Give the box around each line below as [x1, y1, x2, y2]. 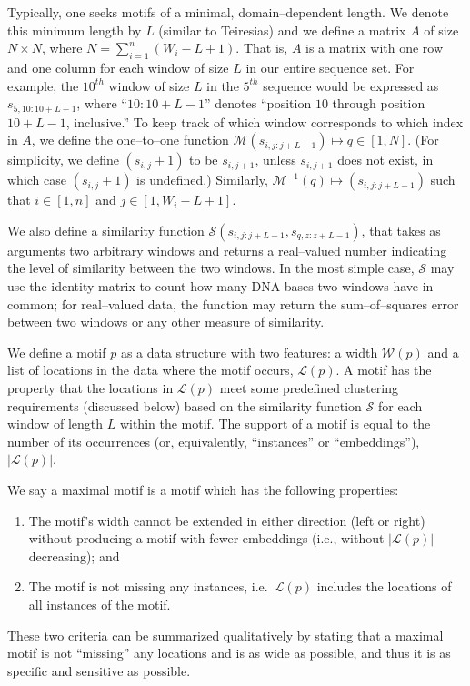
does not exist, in [337, 150, 434, 169]
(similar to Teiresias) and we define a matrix [158, 20, 406, 39]
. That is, [235, 38, 288, 57]
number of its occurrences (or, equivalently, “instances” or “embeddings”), [7, 431, 420, 450]
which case [7, 170, 67, 189]
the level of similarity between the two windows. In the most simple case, [7, 258, 415, 277]
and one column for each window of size [7, 57, 229, 76]
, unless [255, 150, 296, 169]
